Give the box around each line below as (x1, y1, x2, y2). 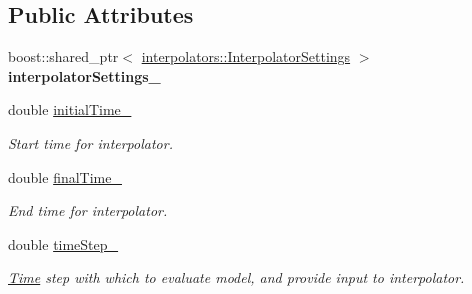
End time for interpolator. (8, 200, 168, 221)
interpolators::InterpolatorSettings (141, 46, 351, 67)
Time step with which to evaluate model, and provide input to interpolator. (8, 267, 465, 288)
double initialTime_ (8, 99, 132, 120)
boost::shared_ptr (8, 46, 119, 67)
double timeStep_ (8, 233, 119, 254)
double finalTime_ (8, 166, 122, 187)
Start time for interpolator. (8, 132, 173, 153)
